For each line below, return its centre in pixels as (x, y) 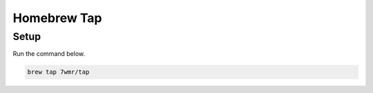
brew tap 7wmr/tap (58, 72)
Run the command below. (49, 54)
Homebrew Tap (57, 18)
